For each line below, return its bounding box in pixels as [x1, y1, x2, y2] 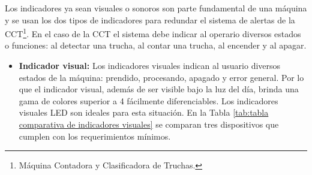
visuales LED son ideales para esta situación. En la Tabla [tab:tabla [19, 106, 269, 119]
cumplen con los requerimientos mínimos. [19, 129, 171, 142]
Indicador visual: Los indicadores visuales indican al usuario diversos [19, 59, 281, 72]
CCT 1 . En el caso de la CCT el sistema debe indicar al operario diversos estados [5, 26, 301, 40]
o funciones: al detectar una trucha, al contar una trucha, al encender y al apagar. [5, 39, 307, 52]
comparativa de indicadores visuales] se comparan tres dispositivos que [19, 118, 279, 130]
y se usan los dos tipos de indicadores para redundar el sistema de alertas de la [5, 13, 295, 26]
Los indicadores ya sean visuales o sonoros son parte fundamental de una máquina [5, 2, 307, 14]
